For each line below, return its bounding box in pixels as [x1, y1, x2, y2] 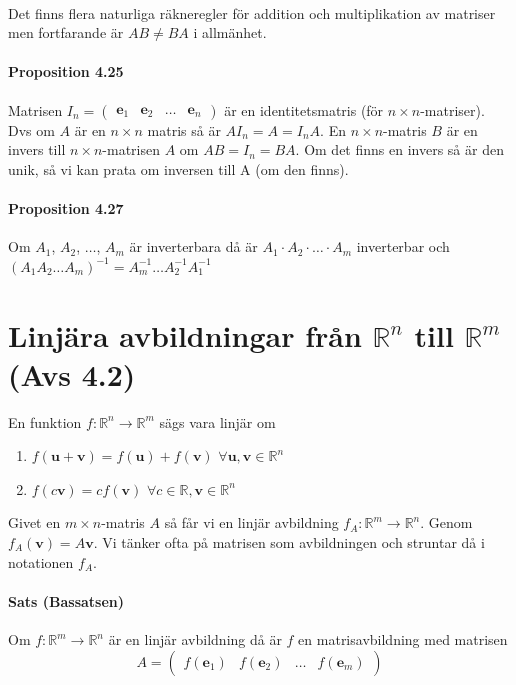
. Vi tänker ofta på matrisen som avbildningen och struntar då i [93, 532, 485, 553]
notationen [8, 551, 74, 572]
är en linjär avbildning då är [108, 629, 282, 650]
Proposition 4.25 [8, 61, 124, 82]
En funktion [8, 411, 82, 432]
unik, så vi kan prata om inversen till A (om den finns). [8, 158, 349, 179]
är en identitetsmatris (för [224, 99, 384, 120]
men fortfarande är [8, 22, 124, 43]
